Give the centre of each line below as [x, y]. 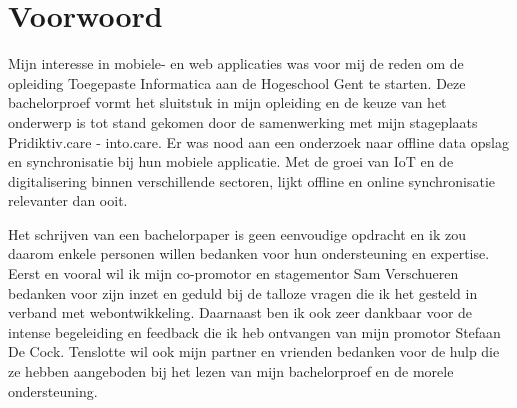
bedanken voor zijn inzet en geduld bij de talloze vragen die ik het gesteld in [243, 292]
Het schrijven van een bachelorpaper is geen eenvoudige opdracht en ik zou [237, 233]
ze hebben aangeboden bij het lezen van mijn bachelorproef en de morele [231, 371]
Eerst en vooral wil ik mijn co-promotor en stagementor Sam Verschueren [233, 273]
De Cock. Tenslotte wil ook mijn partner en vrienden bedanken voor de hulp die [254, 351]
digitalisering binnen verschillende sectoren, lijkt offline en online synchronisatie [252, 180]
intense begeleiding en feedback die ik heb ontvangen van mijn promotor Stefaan [254, 331]
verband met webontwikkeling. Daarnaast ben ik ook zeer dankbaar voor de [240, 312]
